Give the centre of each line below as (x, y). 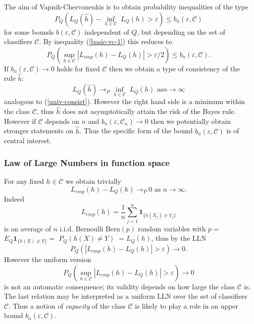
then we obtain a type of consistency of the (175, 68)
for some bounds (29, 31)
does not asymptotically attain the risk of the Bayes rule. (149, 111)
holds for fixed (78, 68)
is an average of (27, 228)
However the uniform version (48, 259)
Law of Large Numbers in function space (87, 162)
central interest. (28, 140)
